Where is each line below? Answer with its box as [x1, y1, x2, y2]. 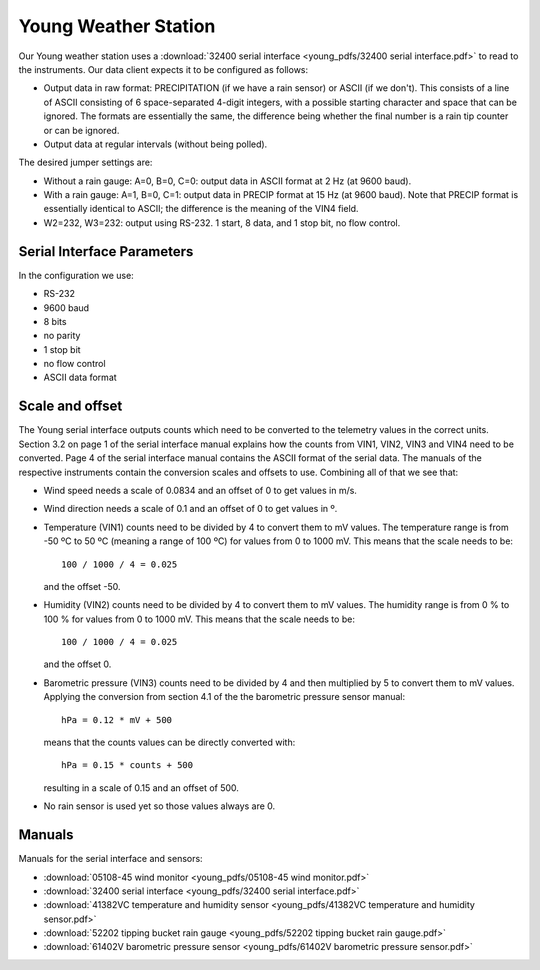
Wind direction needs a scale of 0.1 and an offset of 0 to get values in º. [43, 503, 338, 515]
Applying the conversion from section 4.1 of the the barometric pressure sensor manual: [43, 691, 406, 703]
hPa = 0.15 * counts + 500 [61, 760, 194, 771]
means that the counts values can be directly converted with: [43, 736, 296, 749]
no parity [43, 330, 81, 342]
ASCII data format [43, 371, 117, 384]
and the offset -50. [43, 580, 121, 592]
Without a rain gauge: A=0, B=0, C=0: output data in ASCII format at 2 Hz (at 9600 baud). [43, 175, 412, 187]
